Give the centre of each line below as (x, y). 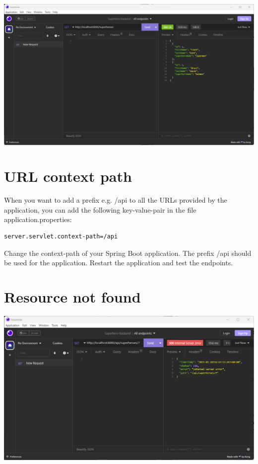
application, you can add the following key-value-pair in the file (100, 209)
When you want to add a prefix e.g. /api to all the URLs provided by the (116, 200)
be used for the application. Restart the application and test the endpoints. (119, 263)
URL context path (68, 176)
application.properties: (38, 219)
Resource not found (72, 296)
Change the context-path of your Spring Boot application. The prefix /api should (128, 253)
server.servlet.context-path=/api (61, 236)
